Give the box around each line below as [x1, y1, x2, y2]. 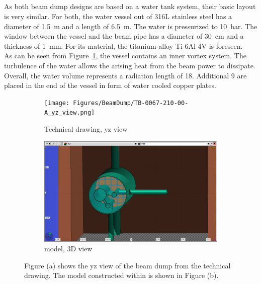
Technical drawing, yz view [44, 124, 128, 134]
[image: [44, 99, 70, 107]
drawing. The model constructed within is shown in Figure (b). [24, 270, 219, 280]
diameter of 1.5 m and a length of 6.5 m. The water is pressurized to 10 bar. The [4, 21, 257, 31]
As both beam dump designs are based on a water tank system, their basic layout [4, 1, 256, 12]
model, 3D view [44, 243, 93, 254]
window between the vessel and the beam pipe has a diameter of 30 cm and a [4, 31, 244, 41]
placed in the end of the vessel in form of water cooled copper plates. [4, 80, 216, 90]
